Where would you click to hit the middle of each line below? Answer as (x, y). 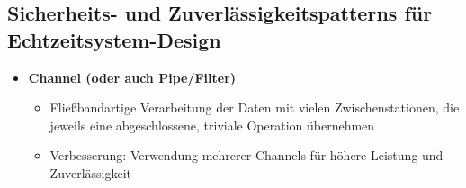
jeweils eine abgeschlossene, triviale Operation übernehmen (212, 125)
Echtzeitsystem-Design (114, 39)
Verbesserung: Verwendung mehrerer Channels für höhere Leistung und (246, 155)
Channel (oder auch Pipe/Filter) (132, 77)
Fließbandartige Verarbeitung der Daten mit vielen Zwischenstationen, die (255, 107)
